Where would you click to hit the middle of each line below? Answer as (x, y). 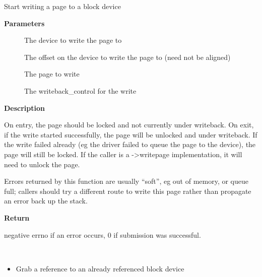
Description (25, 108)
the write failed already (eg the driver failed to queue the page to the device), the (130, 144)
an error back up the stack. (46, 201)
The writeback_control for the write (80, 90)
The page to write (52, 74)
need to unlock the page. (42, 164)
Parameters (24, 23)
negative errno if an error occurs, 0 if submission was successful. (103, 234)
